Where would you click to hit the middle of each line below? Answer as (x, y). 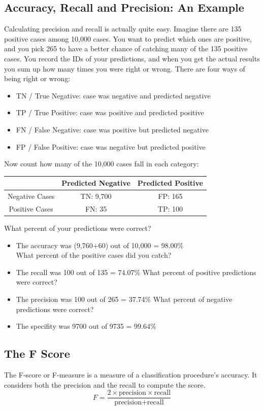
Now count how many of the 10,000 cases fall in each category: (102, 164)
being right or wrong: (37, 78)
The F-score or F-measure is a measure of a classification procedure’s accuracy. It (131, 374)
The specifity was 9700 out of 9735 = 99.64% (86, 326)
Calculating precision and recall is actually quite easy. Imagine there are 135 (123, 29)
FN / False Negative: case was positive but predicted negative (112, 129)
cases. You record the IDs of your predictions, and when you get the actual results (132, 58)
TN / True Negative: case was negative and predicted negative (113, 95)
